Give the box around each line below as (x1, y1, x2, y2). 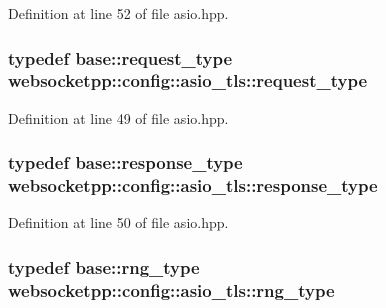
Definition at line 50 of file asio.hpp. (8, 212, 229, 233)
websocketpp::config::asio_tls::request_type (8, 68, 368, 93)
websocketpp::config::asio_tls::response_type (8, 173, 378, 198)
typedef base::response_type (8, 150, 243, 175)
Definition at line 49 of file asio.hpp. (8, 107, 229, 128)
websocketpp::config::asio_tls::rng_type (8, 277, 335, 302)
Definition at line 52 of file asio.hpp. (8, 3, 229, 23)
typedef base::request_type (8, 45, 233, 70)
